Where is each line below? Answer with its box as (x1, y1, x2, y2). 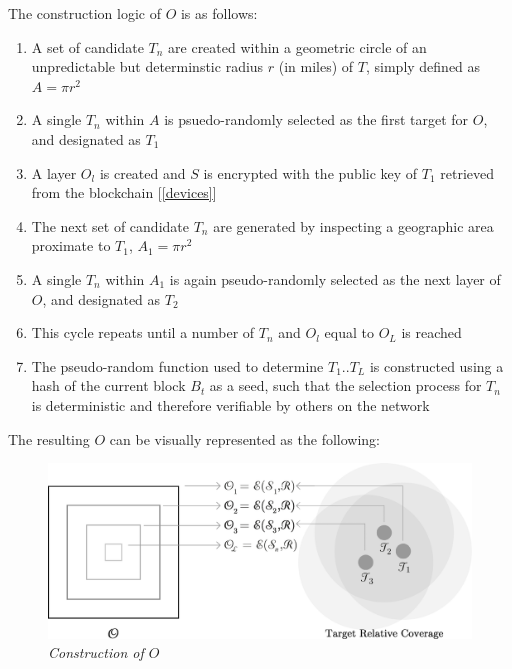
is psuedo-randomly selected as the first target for (164, 109, 469, 130)
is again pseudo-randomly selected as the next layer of (169, 268, 501, 289)
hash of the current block (31, 375, 186, 396)
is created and (99, 162, 186, 183)
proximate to (31, 235, 111, 256)
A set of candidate (31, 36, 144, 57)
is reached (401, 322, 462, 343)
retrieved (440, 162, 495, 183)
